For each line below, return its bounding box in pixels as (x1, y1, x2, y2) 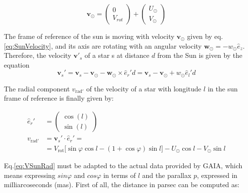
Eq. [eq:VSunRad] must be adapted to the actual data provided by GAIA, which (4, 160, 243, 171)
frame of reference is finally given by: (4, 93, 114, 103)
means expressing (4, 170, 55, 180)
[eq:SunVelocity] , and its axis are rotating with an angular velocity (4, 40, 202, 51)
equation (4, 59, 30, 70)
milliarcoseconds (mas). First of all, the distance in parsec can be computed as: (4, 179, 240, 190)
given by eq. (187, 31, 223, 41)
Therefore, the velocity (4, 50, 71, 60)
